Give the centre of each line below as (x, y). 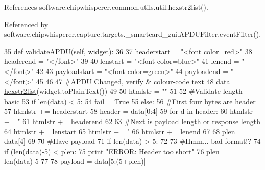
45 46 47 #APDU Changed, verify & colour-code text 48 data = (137, 81)
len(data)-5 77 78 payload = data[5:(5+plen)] (75, 161)
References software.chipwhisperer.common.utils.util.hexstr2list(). (106, 7)
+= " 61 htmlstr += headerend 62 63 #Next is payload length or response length (132, 121)
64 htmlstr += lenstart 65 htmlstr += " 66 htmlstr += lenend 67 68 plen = (124, 131)
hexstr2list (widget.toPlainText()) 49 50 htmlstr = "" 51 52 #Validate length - (126, 91)
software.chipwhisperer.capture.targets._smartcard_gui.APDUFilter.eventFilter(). (133, 34)
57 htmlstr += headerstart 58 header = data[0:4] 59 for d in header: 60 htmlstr (129, 111)
